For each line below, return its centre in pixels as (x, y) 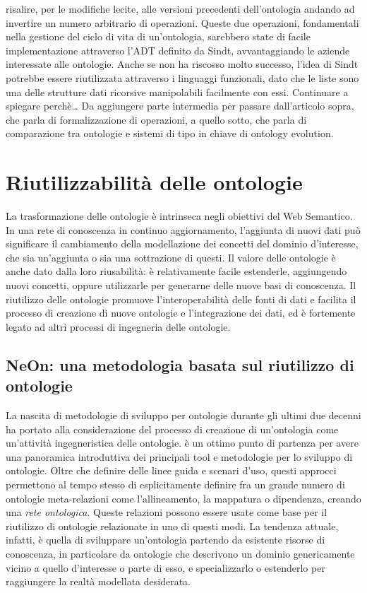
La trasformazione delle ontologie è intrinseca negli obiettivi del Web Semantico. (179, 216)
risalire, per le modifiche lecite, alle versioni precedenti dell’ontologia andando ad (180, 8)
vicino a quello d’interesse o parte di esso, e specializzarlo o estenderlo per (166, 567)
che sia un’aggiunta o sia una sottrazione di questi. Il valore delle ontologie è (171, 257)
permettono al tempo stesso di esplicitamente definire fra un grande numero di (175, 484)
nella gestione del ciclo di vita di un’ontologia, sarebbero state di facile (158, 36)
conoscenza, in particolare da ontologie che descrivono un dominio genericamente (180, 553)
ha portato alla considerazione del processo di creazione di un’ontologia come (172, 429)
